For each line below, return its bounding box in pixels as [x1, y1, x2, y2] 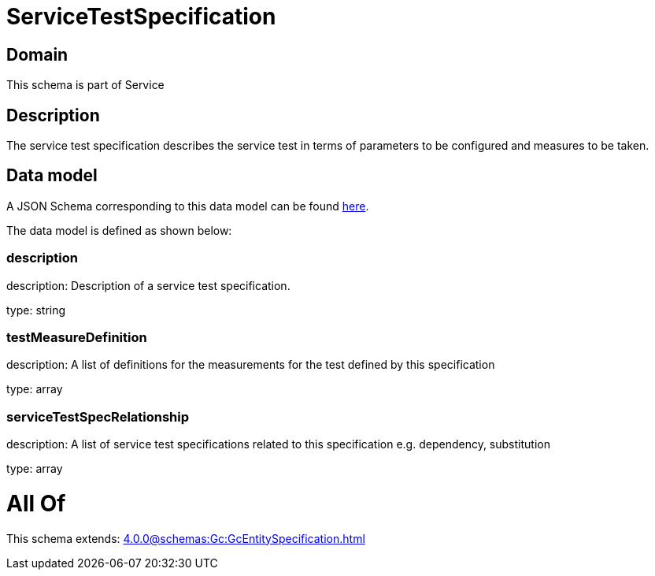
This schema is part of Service [6, 78, 165, 92]
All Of [6, 489, 66, 517]
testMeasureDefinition [6, 329, 147, 345]
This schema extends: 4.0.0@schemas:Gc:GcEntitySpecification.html [6, 531, 365, 545]
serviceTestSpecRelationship [6, 408, 190, 425]
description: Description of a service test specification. [6, 278, 290, 292]
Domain [6, 44, 68, 65]
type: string [6, 303, 66, 317]
